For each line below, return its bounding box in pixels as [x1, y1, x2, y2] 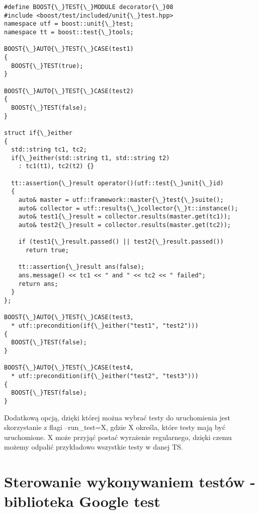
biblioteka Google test [4, 491, 160, 511]
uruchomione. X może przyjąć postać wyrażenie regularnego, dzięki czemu [4, 431, 232, 442]
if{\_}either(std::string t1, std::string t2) [11, 154, 170, 162]
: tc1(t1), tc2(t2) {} [18, 163, 94, 170]
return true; [25, 247, 69, 254]
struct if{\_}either [4, 129, 73, 136]
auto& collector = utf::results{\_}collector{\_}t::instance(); [18, 204, 238, 212]
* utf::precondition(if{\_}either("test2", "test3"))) [11, 372, 199, 380]
